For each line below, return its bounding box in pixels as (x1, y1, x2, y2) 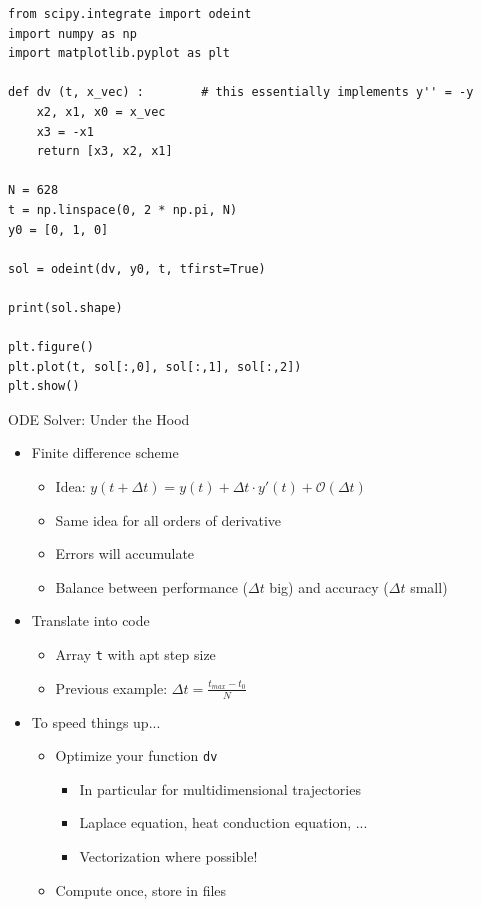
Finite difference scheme (31, 442, 179, 463)
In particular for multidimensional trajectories (79, 778, 361, 799)
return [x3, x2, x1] (36, 144, 173, 159)
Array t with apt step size (55, 644, 216, 665)
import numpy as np (8, 26, 137, 41)
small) (410, 576, 448, 597)
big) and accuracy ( (269, 576, 389, 597)
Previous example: (55, 677, 168, 698)
